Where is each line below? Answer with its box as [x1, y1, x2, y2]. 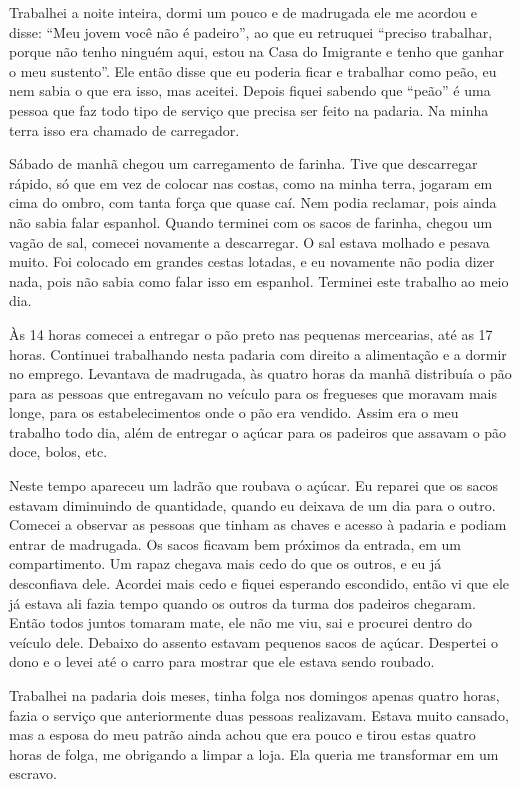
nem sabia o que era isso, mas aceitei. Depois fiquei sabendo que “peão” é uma [9, 80, 491, 101]
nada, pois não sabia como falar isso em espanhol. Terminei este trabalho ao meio [9, 270, 509, 291]
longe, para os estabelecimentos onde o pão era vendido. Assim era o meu [9, 402, 459, 423]
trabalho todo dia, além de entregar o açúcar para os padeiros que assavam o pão [9, 421, 507, 442]
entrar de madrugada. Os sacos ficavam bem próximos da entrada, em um [9, 533, 461, 554]
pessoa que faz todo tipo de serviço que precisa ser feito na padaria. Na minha [9, 99, 489, 120]
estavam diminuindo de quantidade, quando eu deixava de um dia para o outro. [9, 494, 496, 515]
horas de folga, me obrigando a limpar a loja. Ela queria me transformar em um [9, 743, 499, 764]
